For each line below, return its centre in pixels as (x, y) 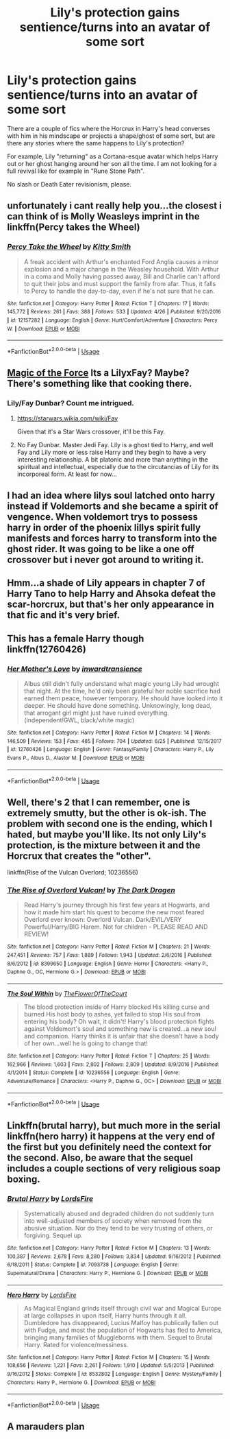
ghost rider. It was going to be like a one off (101, 549)
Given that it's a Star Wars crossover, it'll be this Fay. (91, 431)
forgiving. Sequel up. (53, 1235)
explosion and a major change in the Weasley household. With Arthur (121, 269)
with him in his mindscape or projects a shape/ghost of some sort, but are (111, 136)
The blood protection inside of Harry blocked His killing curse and (117, 1007)
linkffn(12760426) (47, 649)
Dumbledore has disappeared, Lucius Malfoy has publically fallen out (121, 1322)
